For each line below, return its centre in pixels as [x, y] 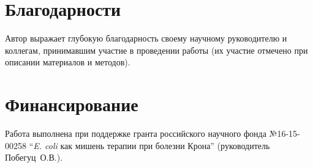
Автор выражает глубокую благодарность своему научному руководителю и [146, 38]
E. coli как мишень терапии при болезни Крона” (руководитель [152, 145]
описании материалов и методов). [68, 62]
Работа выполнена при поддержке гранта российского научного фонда [136, 133]
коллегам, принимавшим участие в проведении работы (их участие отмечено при [156, 50]
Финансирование [72, 104]
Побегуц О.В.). [34, 157]
